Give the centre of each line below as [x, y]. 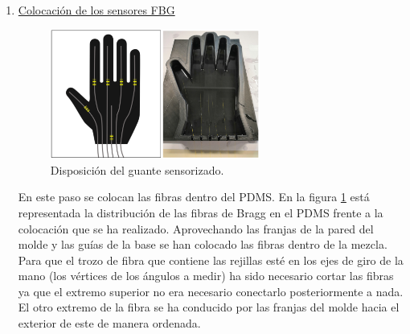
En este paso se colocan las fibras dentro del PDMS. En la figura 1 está [194, 197]
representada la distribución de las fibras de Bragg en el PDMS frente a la [201, 212]
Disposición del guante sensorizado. [137, 169]
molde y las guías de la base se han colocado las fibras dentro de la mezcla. [203, 244]
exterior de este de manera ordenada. [109, 323]
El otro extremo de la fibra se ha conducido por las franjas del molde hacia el [209, 307]
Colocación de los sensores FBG [96, 10]
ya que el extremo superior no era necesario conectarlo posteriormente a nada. [211, 291]
